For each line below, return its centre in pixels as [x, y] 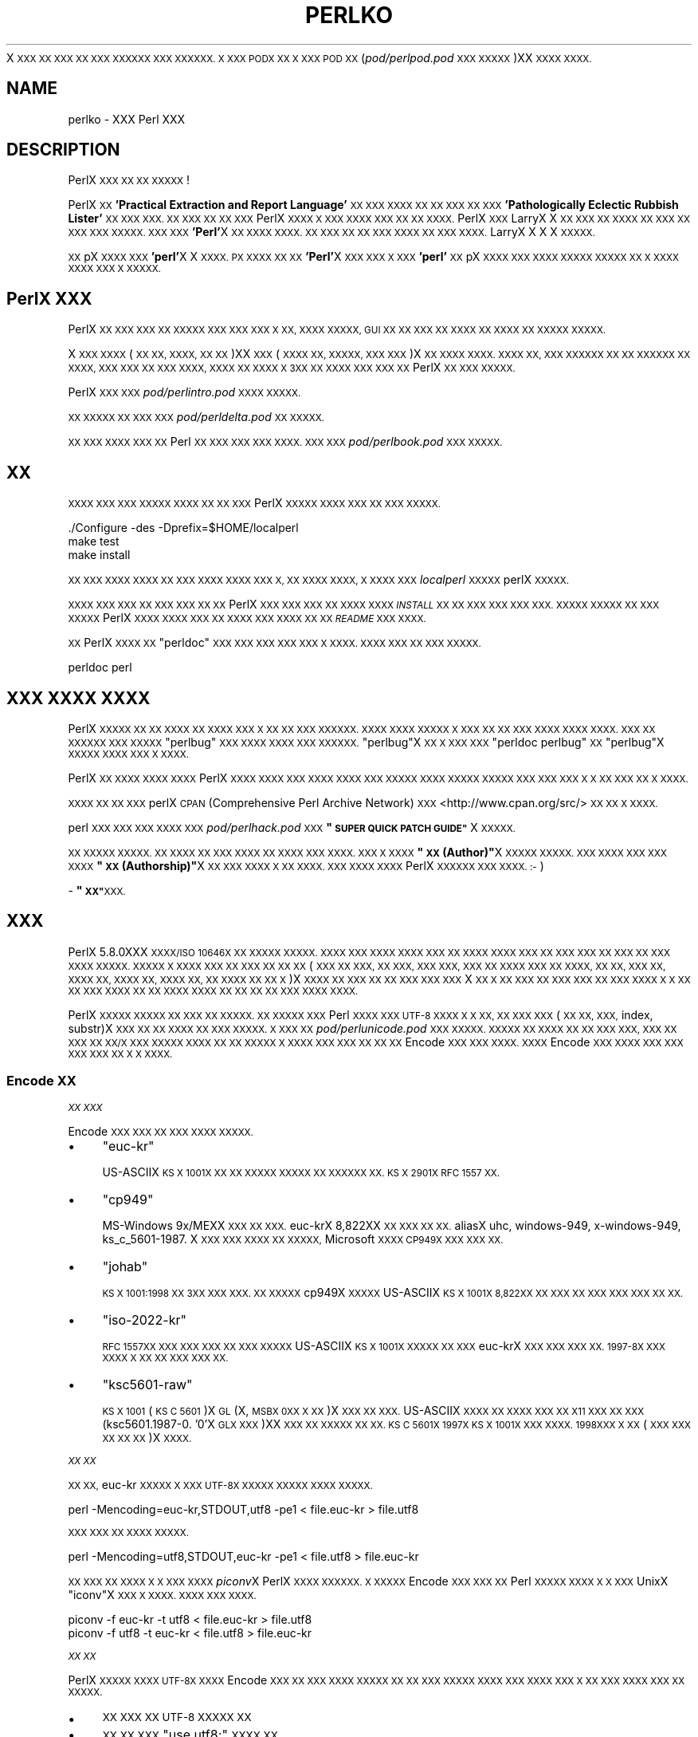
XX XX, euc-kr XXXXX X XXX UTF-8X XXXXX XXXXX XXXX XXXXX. [220, 1484]
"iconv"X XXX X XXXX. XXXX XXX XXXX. [162, 1594]
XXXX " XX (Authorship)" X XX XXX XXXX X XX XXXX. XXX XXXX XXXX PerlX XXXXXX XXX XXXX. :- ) [306, 865]
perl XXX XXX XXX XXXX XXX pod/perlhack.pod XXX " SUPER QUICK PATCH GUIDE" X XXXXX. [292, 827]
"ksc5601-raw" [147, 1384]
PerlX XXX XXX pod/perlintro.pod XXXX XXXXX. [184, 392]
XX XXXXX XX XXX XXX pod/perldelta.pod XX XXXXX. [196, 417]
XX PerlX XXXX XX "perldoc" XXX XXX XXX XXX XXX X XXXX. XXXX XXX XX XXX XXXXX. [274, 643]
